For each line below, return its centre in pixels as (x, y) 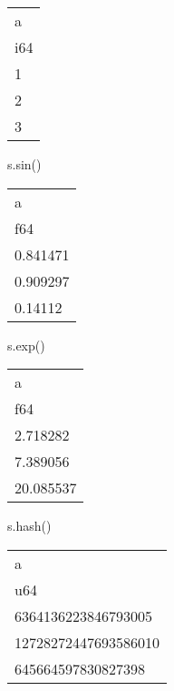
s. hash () (29, 526)
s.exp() (26, 345)
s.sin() (24, 164)
